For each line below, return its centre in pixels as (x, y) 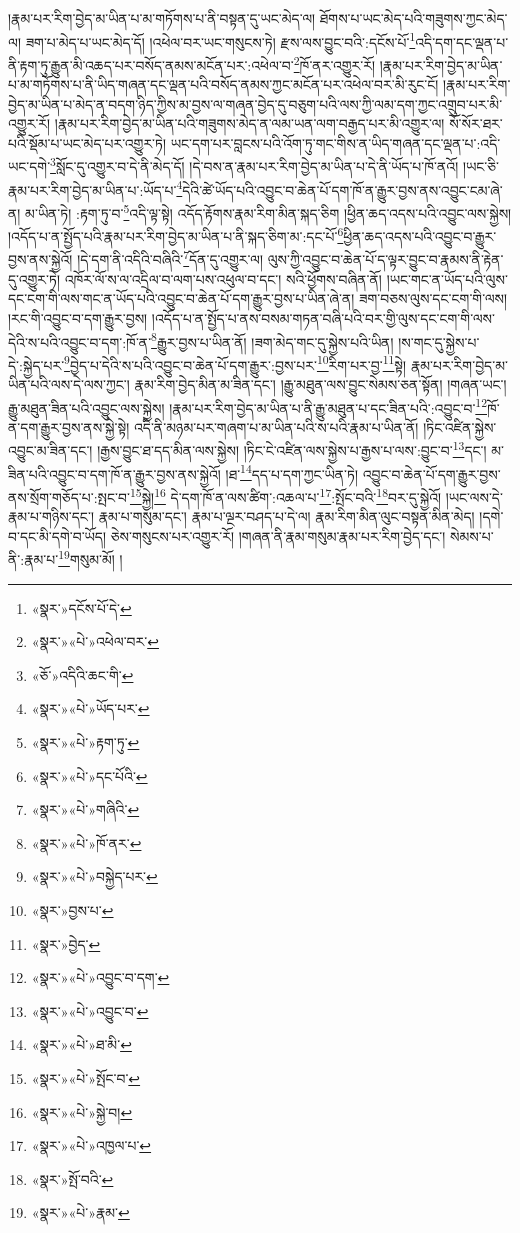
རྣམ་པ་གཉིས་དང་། (51, 516)
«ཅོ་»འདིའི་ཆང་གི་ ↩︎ (82, 674)
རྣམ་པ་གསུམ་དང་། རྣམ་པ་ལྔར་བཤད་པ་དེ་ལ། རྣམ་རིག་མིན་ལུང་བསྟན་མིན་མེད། (286, 516)
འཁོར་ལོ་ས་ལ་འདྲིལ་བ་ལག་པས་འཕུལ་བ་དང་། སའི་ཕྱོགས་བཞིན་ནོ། (223, 278)
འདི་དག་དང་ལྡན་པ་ (462, 41)
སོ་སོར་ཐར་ (476, 123)
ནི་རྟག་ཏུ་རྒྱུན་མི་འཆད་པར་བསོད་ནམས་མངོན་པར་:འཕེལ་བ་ (151, 64)
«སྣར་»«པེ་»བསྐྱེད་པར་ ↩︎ (94, 876)
